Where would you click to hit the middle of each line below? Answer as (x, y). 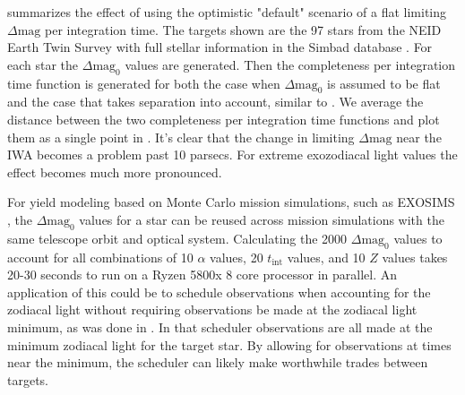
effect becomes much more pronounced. (115, 172)
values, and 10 (326, 257)
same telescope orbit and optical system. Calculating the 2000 (177, 238)
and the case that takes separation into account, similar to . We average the (215, 102)
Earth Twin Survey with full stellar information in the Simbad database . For (220, 47)
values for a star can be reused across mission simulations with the (262, 219)
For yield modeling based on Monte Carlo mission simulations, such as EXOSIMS (231, 202)
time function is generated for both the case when (144, 83)
